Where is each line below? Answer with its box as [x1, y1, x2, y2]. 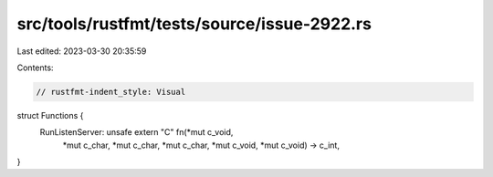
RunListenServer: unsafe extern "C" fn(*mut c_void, [39, 127, 234, 138]
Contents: [16, 62, 54, 73]
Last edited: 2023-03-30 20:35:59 [16, 46, 147, 57]
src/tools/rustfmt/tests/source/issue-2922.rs [16, 14, 372, 34]
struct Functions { [16, 109, 84, 120]
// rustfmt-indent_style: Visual [36, 87, 186, 97]
